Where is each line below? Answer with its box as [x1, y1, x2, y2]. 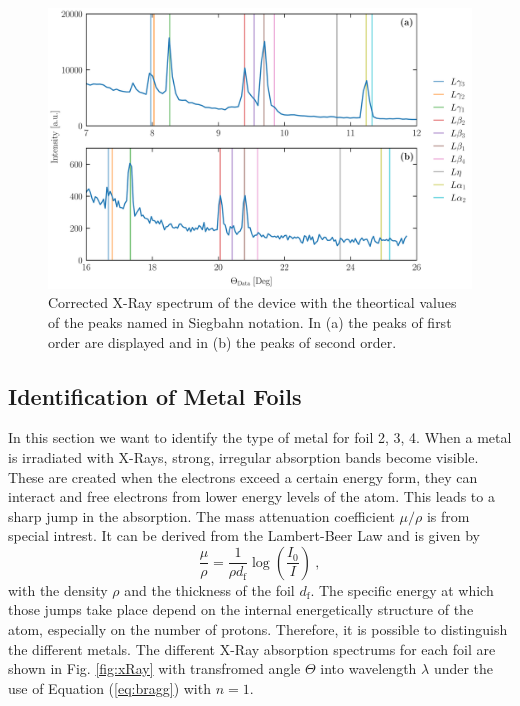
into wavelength [320, 658, 417, 679]
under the [433, 658, 494, 679]
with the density [8, 579, 108, 600]
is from [426, 505, 470, 526]
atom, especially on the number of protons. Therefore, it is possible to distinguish [8, 619, 508, 640]
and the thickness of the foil [124, 579, 295, 600]
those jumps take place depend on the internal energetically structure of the [8, 599, 474, 620]
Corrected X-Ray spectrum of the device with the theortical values [48, 292, 457, 313]
